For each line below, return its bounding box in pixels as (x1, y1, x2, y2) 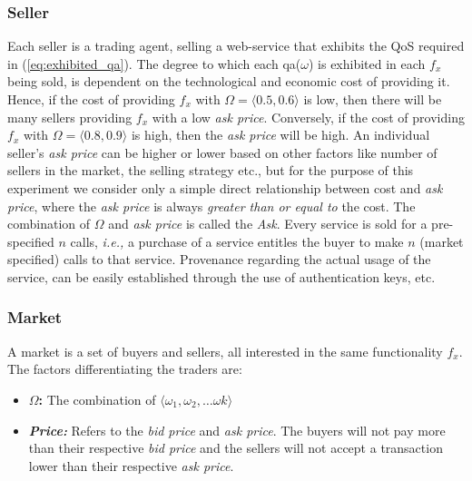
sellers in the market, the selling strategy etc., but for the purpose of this (7, 161, 414, 180)
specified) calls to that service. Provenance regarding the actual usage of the (7, 250, 431, 269)
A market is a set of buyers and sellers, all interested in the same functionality (7, 341, 443, 360)
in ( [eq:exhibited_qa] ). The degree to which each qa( (7, 54, 301, 73)
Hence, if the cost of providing (7, 90, 175, 108)
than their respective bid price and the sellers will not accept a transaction (28, 438, 443, 457)
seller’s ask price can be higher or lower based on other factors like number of (7, 142, 438, 162)
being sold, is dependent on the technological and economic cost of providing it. (7, 72, 450, 91)
